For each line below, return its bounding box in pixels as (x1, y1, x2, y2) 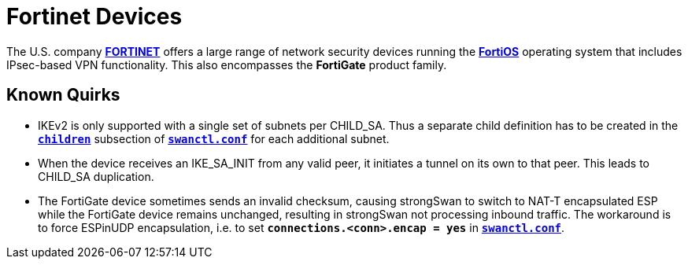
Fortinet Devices (6, 3, 183, 30)
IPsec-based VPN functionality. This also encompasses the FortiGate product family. (6, 57, 447, 72)
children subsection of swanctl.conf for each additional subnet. (38, 131, 390, 145)
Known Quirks (6, 85, 120, 105)
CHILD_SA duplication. (38, 169, 154, 183)
